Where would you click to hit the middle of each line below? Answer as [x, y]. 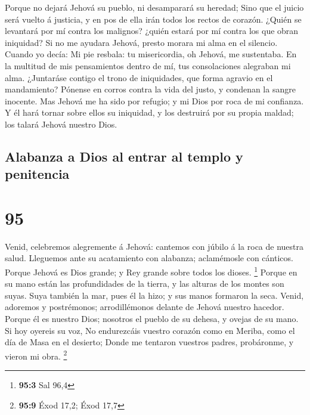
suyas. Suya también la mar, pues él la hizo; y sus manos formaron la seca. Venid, [154, 295]
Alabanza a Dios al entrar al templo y [124, 156]
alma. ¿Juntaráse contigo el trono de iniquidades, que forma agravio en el [139, 77]
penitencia [37, 174]
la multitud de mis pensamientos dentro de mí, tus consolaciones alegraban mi [148, 65]
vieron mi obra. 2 [36, 355]
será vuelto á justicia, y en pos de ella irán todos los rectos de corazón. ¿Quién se [153, 19]
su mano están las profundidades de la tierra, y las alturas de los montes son [145, 284]
